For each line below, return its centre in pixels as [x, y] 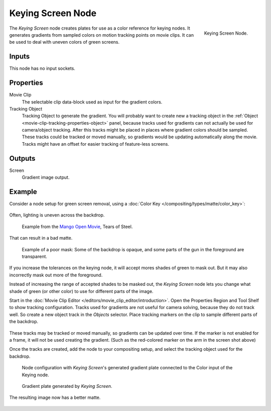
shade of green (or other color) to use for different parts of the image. [81, 291]
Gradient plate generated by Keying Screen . [67, 386]
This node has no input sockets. [42, 68]
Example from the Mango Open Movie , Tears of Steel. [77, 227]
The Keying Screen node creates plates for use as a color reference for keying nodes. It [100, 28]
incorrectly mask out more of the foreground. [56, 275]
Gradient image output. [46, 177]
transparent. [35, 257]
